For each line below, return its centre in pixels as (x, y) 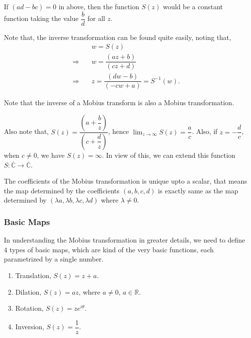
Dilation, (28, 291)
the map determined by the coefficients (62, 190)
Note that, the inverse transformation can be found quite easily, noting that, (117, 37)
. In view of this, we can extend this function (168, 155)
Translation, (33, 275)
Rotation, (29, 308)
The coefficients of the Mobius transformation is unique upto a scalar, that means (125, 181)
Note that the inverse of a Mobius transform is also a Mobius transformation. (119, 103)
